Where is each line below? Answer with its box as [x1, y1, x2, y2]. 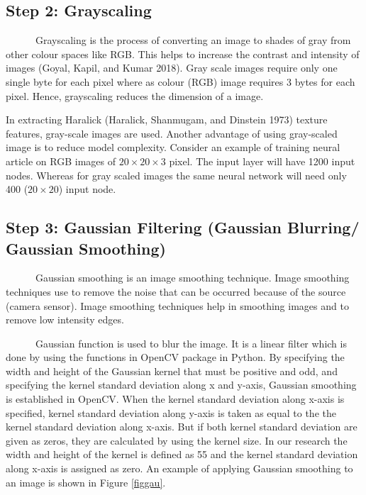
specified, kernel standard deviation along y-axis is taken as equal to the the [6, 405, 336, 420]
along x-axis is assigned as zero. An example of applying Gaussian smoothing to [6, 461, 353, 476]
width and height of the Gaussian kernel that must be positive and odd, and [6, 363, 338, 378]
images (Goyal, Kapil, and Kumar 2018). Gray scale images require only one [6, 60, 338, 75]
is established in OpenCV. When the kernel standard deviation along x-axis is [6, 391, 345, 406]
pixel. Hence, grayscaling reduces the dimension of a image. [6, 88, 264, 103]
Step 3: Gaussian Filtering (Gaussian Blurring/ [6, 216, 360, 238]
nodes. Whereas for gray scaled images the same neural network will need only [6, 167, 347, 182]
